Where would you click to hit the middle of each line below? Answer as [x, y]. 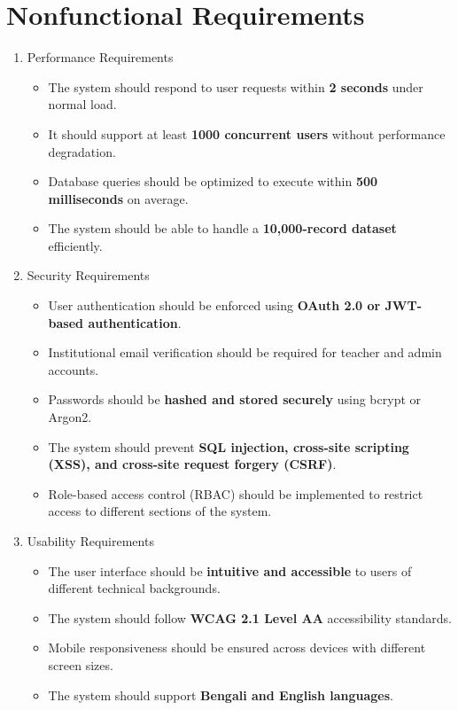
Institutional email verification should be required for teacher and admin [245, 352]
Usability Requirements [90, 541]
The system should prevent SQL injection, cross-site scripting [229, 446]
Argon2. [70, 417]
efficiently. [75, 245]
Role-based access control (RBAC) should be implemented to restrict [236, 493]
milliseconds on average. [118, 198]
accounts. [74, 369]
